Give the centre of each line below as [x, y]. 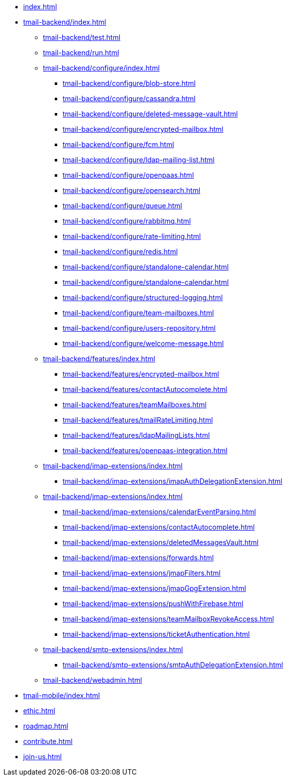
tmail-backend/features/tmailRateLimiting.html [138, 420]
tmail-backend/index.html [65, 22]
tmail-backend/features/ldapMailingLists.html [136, 435]
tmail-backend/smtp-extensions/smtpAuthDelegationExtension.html [173, 665]
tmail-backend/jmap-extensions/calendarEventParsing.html [159, 512]
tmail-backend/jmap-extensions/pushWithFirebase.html [153, 604]
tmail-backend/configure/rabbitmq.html [127, 221]
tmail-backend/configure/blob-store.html [129, 83]
